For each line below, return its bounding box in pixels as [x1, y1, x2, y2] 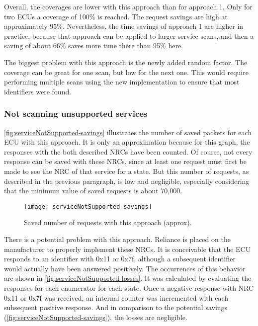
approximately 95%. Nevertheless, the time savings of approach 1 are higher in [4, 21, 244, 31]
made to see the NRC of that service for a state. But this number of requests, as [4, 165, 249, 176]
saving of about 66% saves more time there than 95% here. [4, 40, 183, 51]
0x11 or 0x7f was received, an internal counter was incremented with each [4, 292, 229, 303]
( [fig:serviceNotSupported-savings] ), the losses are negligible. [4, 312, 187, 322]
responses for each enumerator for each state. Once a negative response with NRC [4, 282, 254, 293]
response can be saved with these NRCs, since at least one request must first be [4, 156, 247, 166]
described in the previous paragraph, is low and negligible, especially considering [4, 175, 250, 186]
